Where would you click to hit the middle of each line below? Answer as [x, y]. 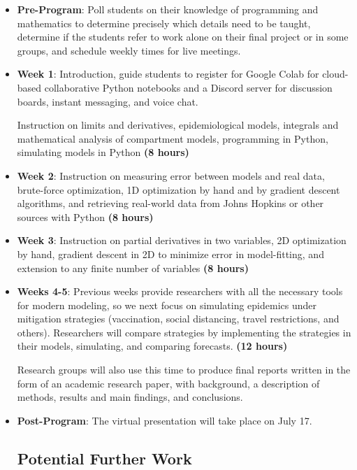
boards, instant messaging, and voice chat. [108, 101]
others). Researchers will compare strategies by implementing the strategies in [184, 332]
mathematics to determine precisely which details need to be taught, [164, 23]
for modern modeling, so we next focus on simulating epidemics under [167, 305]
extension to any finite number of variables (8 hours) [133, 268]
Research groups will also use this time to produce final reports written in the [184, 370]
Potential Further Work [104, 458]
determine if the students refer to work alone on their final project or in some [183, 37]
